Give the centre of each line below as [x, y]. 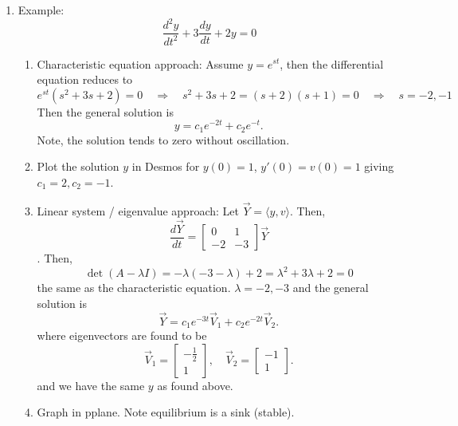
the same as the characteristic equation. [134, 288]
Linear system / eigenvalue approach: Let [138, 210]
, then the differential [332, 63]
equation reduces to [85, 79]
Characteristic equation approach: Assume [140, 63]
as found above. [195, 385]
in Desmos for [166, 166]
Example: [41, 10]
